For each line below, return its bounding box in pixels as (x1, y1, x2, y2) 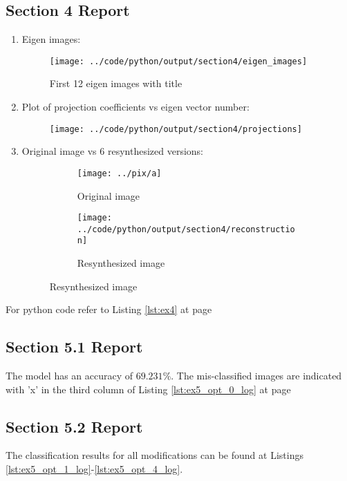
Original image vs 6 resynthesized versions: (21, 144, 204, 158)
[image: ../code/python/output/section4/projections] (49, 124, 302, 134)
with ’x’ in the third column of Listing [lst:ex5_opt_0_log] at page (6, 381, 291, 396)
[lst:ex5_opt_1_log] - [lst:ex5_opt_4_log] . (6, 462, 183, 476)
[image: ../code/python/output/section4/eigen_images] (49, 56, 308, 66)
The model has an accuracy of (6, 368, 133, 383)
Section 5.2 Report (6, 415, 143, 437)
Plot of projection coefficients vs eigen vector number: (21, 100, 250, 114)
